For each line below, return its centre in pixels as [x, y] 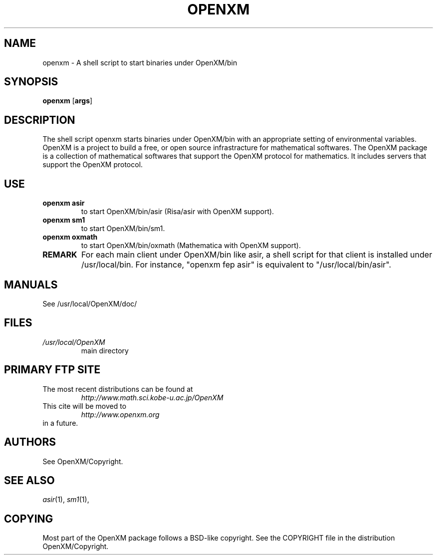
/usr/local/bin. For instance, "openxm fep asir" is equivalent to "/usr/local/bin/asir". [236, 265]
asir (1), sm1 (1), [66, 500]
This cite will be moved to [85, 406]
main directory [105, 350]
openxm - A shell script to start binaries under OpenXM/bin [140, 62]
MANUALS [31, 284]
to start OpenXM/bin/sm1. [123, 229]
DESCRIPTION [40, 120]
